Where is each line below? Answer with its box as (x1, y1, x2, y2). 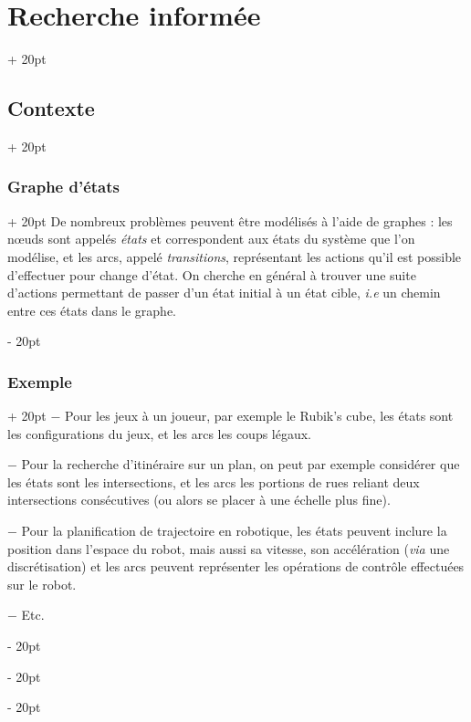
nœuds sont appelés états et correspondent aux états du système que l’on (7, 229, 415, 248)
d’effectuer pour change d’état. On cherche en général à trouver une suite (7, 265, 416, 284)
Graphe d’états (7, 175, 120, 198)
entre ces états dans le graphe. (7, 300, 176, 319)
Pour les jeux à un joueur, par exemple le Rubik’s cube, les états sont (65, 406, 454, 425)
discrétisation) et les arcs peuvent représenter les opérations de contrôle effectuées (7, 557, 465, 576)
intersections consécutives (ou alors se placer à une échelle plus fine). (7, 490, 391, 509)
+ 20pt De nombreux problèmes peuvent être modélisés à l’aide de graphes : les (7, 211, 453, 230)
